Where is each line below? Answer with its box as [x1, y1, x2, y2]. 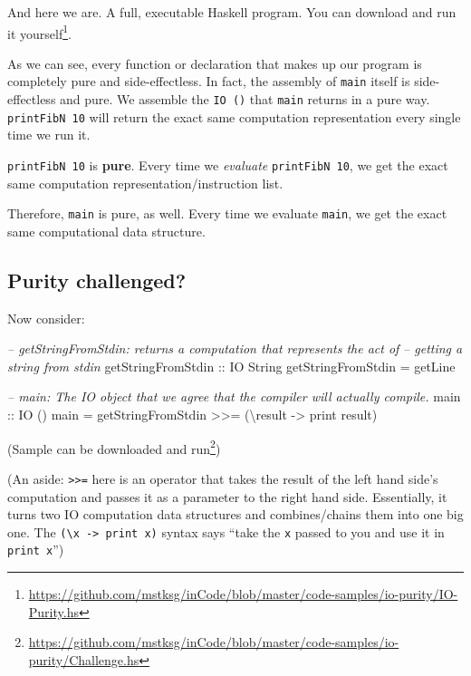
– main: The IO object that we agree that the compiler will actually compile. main [7, 387, 461, 406]
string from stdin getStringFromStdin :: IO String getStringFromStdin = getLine [7, 356, 456, 375]
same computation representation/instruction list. [7, 173, 284, 192]
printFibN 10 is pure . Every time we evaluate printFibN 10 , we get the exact [7, 156, 448, 174]
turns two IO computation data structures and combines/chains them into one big [7, 505, 464, 524]
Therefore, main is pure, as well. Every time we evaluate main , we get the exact [7, 204, 447, 223]
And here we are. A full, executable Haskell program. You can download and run [7, 3, 457, 21]
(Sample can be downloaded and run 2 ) [7, 436, 221, 458]
